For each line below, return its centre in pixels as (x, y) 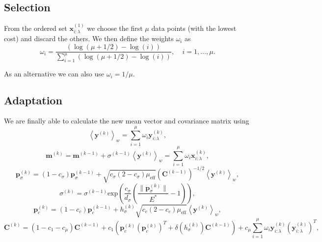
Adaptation (33, 100)
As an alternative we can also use (54, 74)
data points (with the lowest (194, 28)
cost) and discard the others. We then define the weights (89, 38)
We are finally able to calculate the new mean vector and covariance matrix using (127, 121)
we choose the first (115, 28)
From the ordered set (36, 28)
